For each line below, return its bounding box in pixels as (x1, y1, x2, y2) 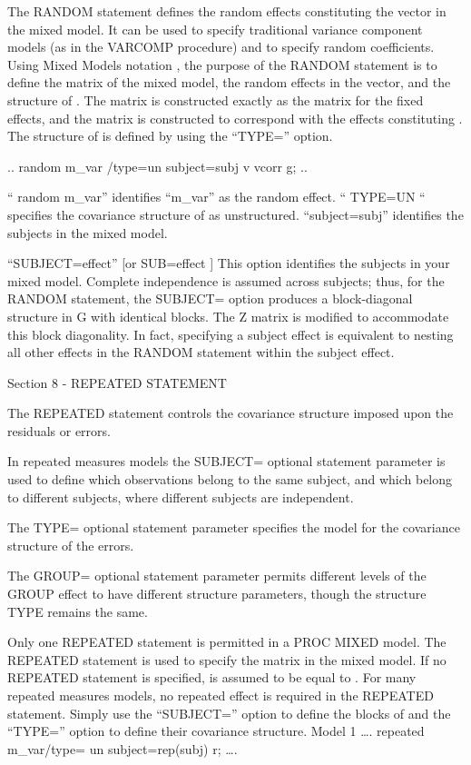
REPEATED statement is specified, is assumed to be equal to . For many (7, 668, 417, 687)
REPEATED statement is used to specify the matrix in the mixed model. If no (7, 650, 446, 669)
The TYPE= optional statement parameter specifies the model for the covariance (7, 518, 460, 537)
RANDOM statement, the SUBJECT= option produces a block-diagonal (7, 289, 413, 308)
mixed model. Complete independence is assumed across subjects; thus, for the (7, 271, 445, 290)
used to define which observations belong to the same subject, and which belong (7, 470, 453, 489)
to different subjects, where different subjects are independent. (7, 487, 354, 506)
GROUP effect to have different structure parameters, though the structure (7, 584, 427, 603)
